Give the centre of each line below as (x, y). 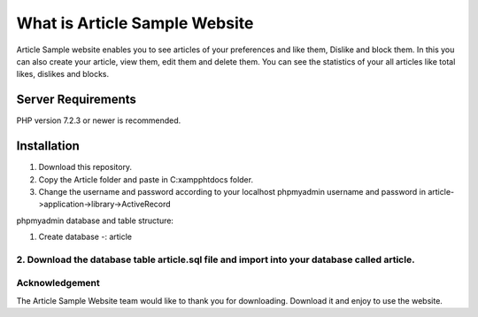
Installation (48, 146)
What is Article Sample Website (135, 23)
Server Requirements (77, 100)
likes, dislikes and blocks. (63, 74)
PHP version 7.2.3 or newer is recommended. (99, 120)
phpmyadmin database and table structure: (95, 220)
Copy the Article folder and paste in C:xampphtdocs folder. (146, 179)
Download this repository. (85, 167)
